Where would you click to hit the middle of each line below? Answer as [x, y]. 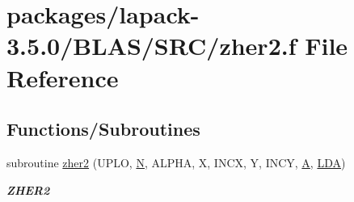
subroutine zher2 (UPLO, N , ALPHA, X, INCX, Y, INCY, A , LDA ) [176, 162]
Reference [63, 77]
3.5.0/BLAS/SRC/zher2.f [152, 46]
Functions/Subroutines [103, 129]
